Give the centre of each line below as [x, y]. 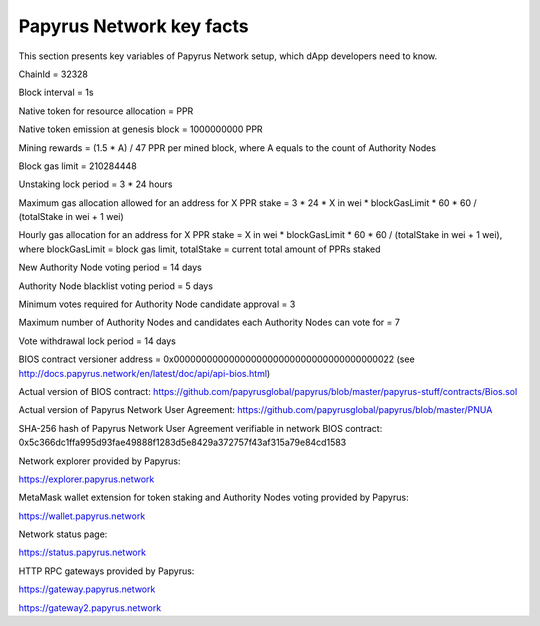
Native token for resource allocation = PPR [106, 111]
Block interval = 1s [56, 92]
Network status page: [63, 534]
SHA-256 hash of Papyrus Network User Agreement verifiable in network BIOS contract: [200, 428]
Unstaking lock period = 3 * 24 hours [95, 184]
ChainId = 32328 [53, 74]
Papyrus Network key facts [133, 26]
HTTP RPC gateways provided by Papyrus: [106, 571]
